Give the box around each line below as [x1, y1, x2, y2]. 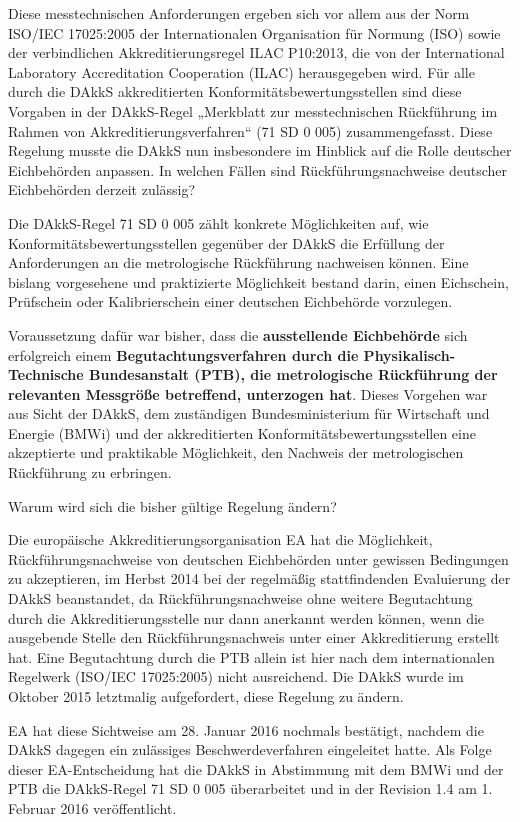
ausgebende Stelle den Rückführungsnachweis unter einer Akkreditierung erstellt [8, 627, 500, 648]
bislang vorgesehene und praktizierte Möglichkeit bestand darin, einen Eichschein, [8, 271, 509, 292]
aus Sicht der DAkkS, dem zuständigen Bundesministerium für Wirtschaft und [8, 403, 490, 424]
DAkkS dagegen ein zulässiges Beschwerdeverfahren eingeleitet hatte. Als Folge [8, 739, 492, 760]
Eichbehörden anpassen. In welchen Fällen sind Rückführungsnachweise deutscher [8, 159, 508, 180]
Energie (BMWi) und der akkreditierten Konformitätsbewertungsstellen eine [8, 422, 476, 443]
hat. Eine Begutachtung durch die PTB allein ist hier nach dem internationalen [8, 646, 495, 667]
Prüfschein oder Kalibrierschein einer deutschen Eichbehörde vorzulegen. [8, 291, 453, 312]
